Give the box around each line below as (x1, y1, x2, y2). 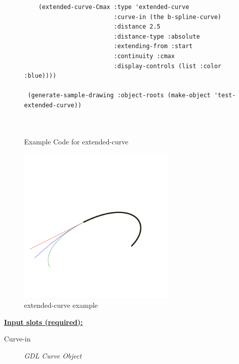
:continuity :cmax (113, 52, 175, 60)
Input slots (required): (4, 316, 83, 327)
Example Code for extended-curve (24, 136, 128, 146)
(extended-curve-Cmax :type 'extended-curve (38, 4, 189, 11)
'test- (214, 92, 236, 99)
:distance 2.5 (113, 23, 161, 31)
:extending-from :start (113, 43, 193, 50)
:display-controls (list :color (113, 62, 221, 70)
